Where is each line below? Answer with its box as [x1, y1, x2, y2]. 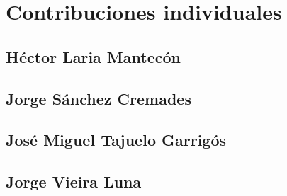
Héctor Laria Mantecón [6, 45, 181, 67]
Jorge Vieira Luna [6, 171, 142, 192]
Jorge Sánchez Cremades [6, 87, 191, 109]
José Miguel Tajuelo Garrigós [6, 129, 227, 151]
